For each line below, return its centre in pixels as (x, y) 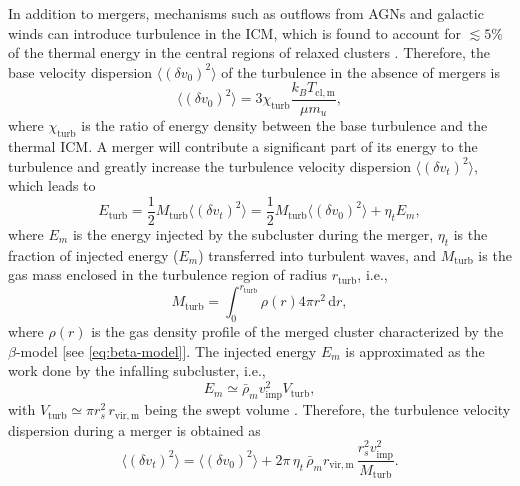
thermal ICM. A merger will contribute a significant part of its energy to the (243, 146)
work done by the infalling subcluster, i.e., (137, 370)
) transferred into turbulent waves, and (317, 254)
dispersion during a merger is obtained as (134, 429)
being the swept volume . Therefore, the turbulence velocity (327, 409)
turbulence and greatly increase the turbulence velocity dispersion (209, 165)
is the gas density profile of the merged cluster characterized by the (297, 331)
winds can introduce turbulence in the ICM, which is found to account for (234, 32)
